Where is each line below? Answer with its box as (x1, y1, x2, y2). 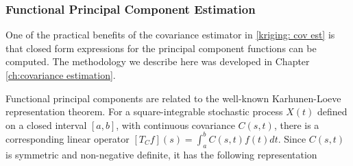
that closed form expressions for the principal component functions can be (5, 40, 317, 55)
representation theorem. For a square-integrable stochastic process (5, 104, 283, 119)
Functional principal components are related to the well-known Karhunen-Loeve (5, 91, 341, 105)
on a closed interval (5, 117, 87, 132)
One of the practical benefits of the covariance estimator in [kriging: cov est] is (5, 27, 335, 42)
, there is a (273, 117, 319, 132)
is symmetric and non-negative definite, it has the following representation (5, 147, 317, 161)
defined (317, 104, 348, 119)
